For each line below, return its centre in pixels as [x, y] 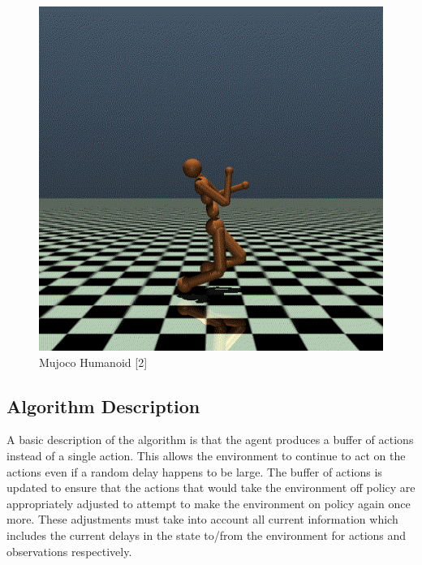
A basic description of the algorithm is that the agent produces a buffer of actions [210, 440]
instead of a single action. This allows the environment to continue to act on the [206, 455]
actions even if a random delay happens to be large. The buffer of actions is [194, 471]
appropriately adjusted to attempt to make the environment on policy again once [209, 503]
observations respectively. [69, 551]
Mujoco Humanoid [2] [93, 362]
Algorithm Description [103, 405]
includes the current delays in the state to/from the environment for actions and [207, 535]
